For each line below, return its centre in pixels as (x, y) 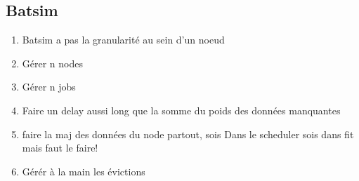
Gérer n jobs (49, 87)
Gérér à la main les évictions (84, 171)
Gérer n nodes (52, 63)
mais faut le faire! (60, 148)
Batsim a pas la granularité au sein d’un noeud (123, 40)
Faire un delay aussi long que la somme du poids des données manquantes (181, 110)
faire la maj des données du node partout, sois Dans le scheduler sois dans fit (188, 134)
